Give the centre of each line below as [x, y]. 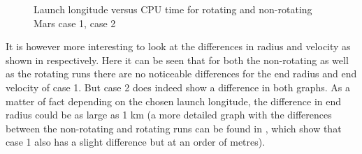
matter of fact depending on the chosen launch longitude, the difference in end [174, 101]
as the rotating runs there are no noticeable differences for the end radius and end [181, 74]
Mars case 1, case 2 [75, 23]
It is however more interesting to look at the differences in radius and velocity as [178, 46]
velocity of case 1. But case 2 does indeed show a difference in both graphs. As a [178, 87]
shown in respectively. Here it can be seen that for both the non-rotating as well [177, 60]
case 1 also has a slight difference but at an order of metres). [136, 142]
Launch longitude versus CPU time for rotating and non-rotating [173, 9]
